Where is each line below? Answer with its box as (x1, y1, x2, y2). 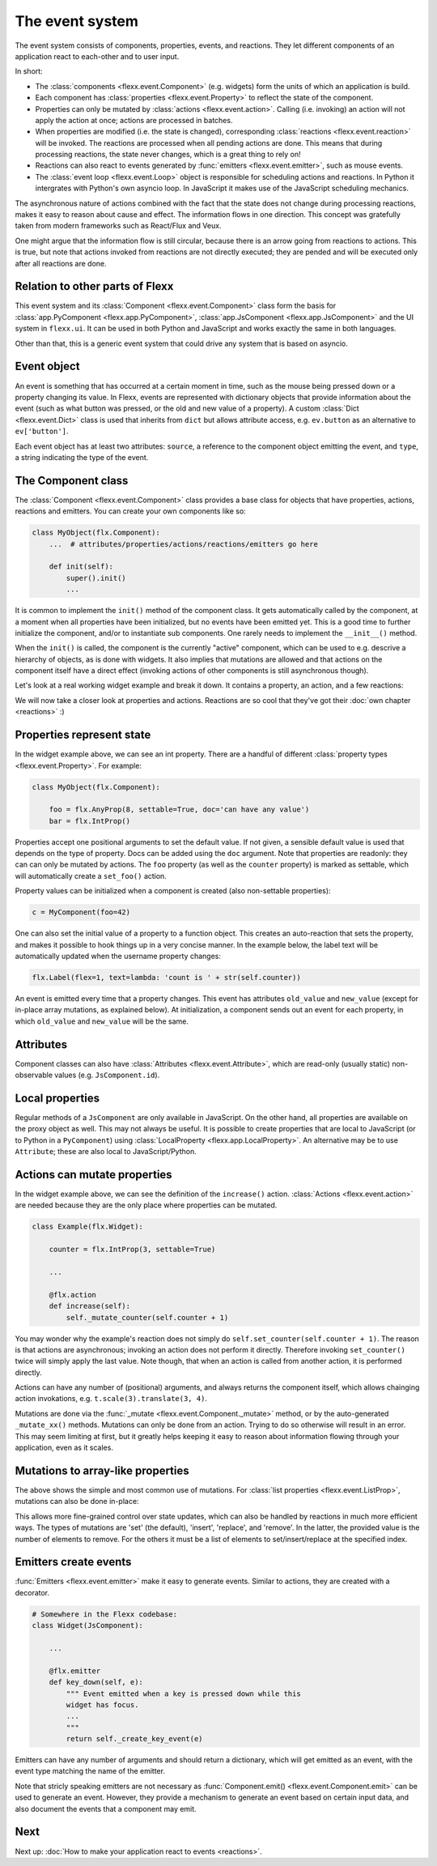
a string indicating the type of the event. (15, 452, 149, 462)
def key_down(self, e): (49, 1677, 143, 1687)
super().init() (66, 573, 127, 582)
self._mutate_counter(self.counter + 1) (66, 1313, 229, 1322)
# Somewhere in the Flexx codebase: (32, 1609, 178, 1619)
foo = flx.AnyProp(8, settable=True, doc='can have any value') (49, 805, 310, 814)
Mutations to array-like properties (15, 1463, 189, 1477)
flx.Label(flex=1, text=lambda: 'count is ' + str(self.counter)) (32, 973, 301, 982)
